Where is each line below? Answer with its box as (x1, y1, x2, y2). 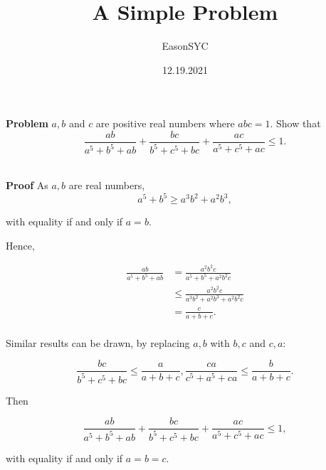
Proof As (6, 177, 48, 192)
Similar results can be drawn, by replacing (6, 335, 190, 350)
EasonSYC (162, 38, 209, 53)
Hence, (6, 237, 35, 252)
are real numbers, (68, 177, 145, 192)
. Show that (270, 116, 321, 131)
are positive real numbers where (95, 116, 235, 131)
